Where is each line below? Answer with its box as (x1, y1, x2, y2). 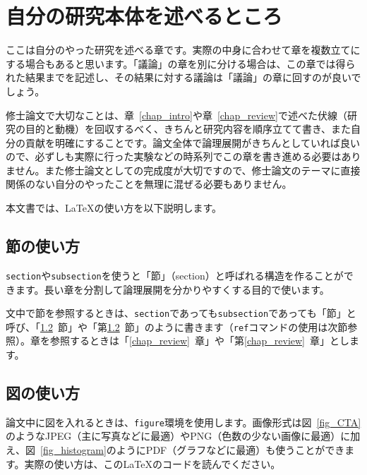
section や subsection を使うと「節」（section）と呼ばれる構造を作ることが (6, 267, 344, 282)
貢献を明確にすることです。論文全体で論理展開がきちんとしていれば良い (25, 135, 360, 150)
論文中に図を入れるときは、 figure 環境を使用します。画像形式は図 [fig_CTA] (6, 414, 361, 429)
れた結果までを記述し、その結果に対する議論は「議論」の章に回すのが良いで (6, 70, 361, 85)
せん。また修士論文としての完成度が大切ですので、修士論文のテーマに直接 (15, 162, 361, 177)
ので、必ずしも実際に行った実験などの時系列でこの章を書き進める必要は (6, 149, 342, 164)
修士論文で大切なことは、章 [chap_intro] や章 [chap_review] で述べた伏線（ (6, 107, 347, 122)
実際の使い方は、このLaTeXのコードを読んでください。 (24, 456, 281, 471)
